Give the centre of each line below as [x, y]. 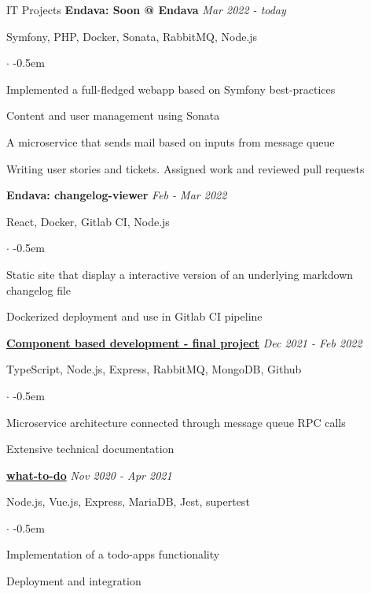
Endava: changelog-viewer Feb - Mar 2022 [117, 195]
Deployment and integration [74, 581]
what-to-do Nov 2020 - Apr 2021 [89, 475]
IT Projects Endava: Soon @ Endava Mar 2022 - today [146, 9]
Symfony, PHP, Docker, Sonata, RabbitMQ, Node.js [132, 36]
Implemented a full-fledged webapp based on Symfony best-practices [171, 89]
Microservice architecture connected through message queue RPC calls [176, 422]
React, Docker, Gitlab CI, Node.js [88, 221]
